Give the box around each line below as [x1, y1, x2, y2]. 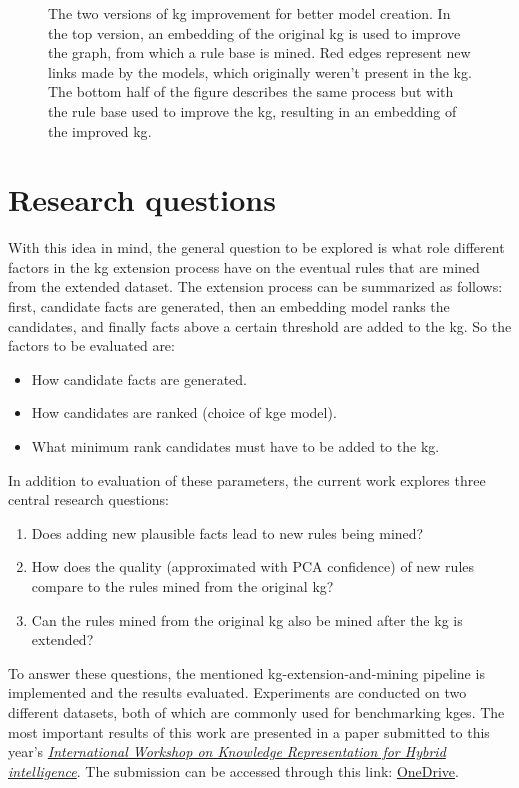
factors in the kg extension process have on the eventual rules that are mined [8, 256, 480, 277]
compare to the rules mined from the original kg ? [31, 576, 334, 596]
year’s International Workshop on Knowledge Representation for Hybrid [8, 741, 446, 762]
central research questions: [8, 489, 169, 510]
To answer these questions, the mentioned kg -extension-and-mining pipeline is [8, 662, 485, 683]
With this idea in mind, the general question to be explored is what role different [8, 237, 505, 258]
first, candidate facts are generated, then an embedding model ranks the [8, 296, 450, 317]
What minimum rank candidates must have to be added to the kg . [31, 436, 440, 457]
